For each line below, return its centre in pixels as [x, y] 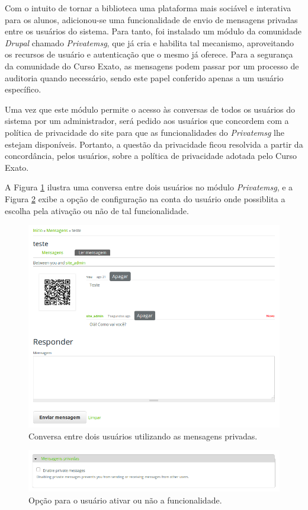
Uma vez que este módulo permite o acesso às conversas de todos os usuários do [150, 109]
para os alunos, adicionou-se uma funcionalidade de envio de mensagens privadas [151, 19]
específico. [23, 89]
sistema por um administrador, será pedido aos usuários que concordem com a [147, 121]
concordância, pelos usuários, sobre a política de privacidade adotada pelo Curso [151, 156]
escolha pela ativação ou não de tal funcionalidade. [97, 210]
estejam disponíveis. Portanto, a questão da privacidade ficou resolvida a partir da [154, 144]
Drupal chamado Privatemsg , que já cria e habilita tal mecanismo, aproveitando [150, 42]
